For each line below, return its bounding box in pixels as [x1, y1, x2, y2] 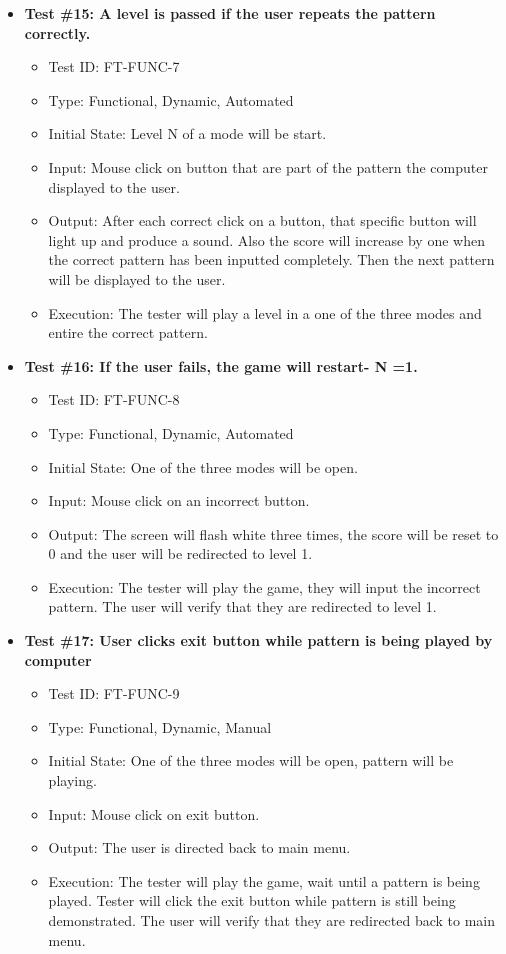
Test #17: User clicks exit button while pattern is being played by [24, 630, 493, 651]
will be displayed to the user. [48, 268, 226, 289]
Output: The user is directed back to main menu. [48, 837, 351, 858]
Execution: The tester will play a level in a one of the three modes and [48, 302, 482, 323]
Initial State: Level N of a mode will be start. [48, 123, 327, 144]
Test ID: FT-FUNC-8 [48, 389, 180, 410]
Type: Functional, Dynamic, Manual [48, 716, 272, 737]
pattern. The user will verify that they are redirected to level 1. [48, 596, 437, 617]
